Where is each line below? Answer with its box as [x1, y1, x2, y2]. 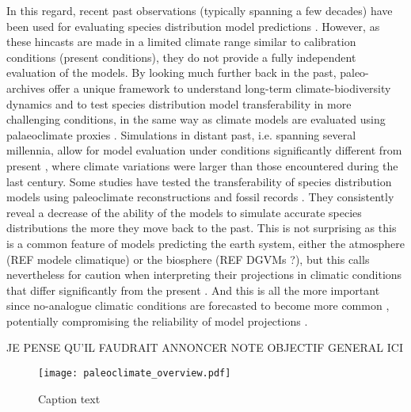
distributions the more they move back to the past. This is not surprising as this [6, 219, 397, 236]
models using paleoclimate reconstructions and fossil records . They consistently [6, 189, 394, 205]
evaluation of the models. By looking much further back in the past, [6, 64, 337, 81]
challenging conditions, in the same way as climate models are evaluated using [6, 111, 386, 128]
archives [6, 79, 45, 96]
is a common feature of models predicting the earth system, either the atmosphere [6, 235, 405, 251]
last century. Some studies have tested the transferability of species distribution [6, 173, 392, 189]
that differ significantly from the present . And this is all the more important [6, 281, 380, 298]
